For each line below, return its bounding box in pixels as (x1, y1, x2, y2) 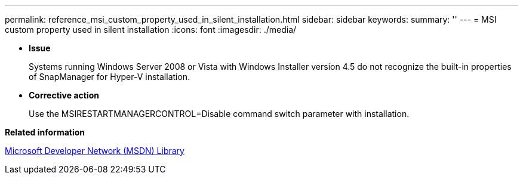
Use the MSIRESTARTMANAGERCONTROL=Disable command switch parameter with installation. (29, 109, 410, 119)
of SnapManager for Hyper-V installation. (29, 72, 190, 82)
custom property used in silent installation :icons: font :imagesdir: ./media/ (5, 24, 297, 35)
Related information (5, 127, 85, 137)
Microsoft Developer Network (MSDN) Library (5, 146, 184, 156)
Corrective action (29, 90, 99, 100)
